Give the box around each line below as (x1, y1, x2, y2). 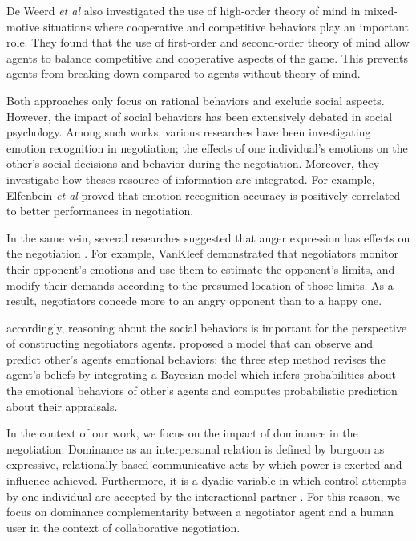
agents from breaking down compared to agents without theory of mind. (6, 65, 361, 82)
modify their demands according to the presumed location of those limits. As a (6, 276, 394, 293)
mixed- (364, 2, 398, 18)
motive (6, 18, 40, 35)
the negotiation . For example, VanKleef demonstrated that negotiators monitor (6, 245, 398, 262)
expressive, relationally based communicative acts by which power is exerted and (6, 456, 402, 473)
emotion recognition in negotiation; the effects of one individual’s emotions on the (6, 139, 408, 156)
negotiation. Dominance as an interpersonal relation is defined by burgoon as (6, 440, 385, 457)
